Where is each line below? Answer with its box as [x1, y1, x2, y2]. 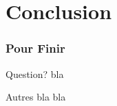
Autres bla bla [6, 90, 66, 104]
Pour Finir [6, 40, 65, 57]
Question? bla [6, 66, 64, 81]
